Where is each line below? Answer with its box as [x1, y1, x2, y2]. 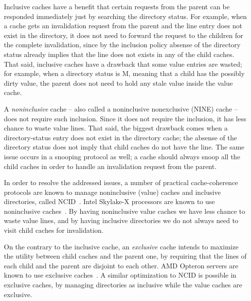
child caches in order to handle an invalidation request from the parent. [4, 161, 217, 171]
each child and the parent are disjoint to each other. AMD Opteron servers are [4, 260, 238, 270]
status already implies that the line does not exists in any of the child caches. [4, 49, 234, 59]
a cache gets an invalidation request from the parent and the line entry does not [4, 20, 242, 31]
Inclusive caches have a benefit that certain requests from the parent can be [4, 1, 230, 11]
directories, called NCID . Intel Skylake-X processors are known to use [4, 196, 215, 207]
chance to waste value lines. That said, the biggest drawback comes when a [4, 123, 228, 133]
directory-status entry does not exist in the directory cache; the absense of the [4, 132, 237, 142]
